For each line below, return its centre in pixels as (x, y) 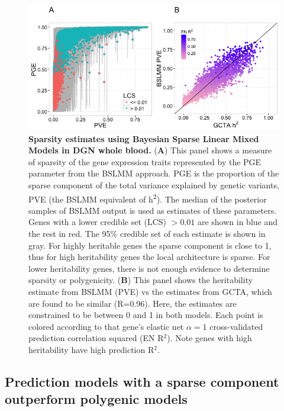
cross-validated (236, 326)
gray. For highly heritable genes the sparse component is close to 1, (150, 245)
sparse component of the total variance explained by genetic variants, (154, 184)
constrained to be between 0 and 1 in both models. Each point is (146, 315)
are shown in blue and (238, 222)
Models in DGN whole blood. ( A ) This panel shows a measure (150, 150)
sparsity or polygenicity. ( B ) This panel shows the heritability (141, 280)
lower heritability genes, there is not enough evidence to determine (149, 268)
